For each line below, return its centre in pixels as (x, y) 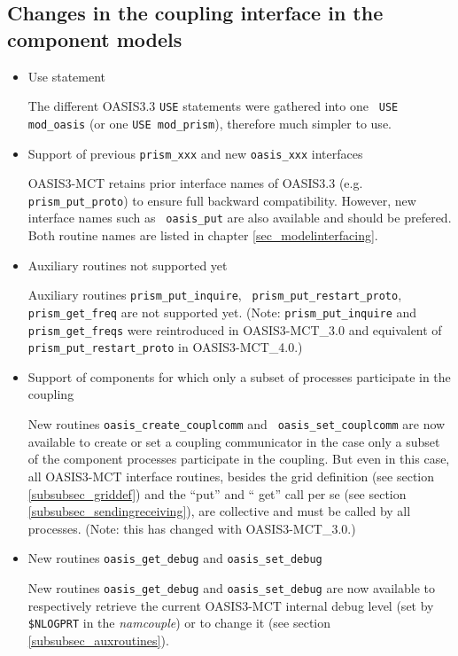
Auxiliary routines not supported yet (128, 265)
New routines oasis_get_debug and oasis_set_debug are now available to (231, 587)
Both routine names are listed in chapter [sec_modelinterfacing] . (203, 235)
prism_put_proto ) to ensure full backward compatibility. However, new (222, 200)
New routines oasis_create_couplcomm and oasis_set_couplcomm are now (237, 424)
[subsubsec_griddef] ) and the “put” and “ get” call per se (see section (217, 493)
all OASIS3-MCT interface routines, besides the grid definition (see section (231, 476)
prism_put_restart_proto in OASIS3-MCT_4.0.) (165, 347)
